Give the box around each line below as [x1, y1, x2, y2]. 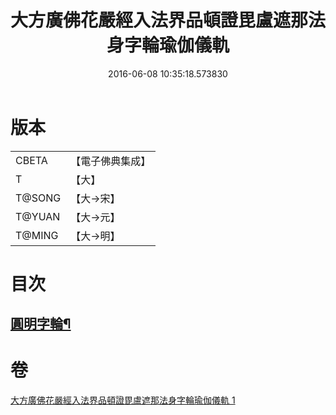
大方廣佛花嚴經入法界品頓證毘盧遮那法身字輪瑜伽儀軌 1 [10, 394, 236, 406]
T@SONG [15, 191, 62, 205]
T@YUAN [15, 209, 61, 223]
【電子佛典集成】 [70, 154, 152, 168]
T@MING [15, 228, 59, 242]
